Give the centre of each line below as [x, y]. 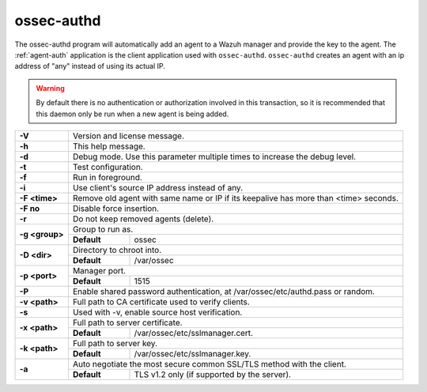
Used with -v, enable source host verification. [157, 312]
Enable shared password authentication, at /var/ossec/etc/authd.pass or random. [224, 291]
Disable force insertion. [116, 208]
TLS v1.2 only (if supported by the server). [213, 374]
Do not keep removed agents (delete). [143, 219]
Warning [50, 88]
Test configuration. [108, 167]
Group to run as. [103, 229]
